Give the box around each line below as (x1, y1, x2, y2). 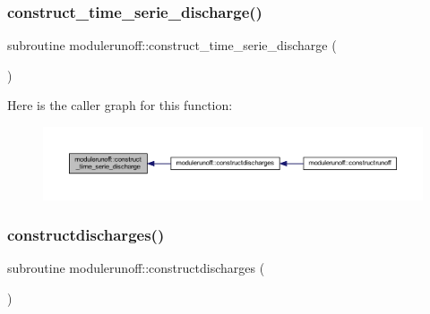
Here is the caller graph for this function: (7, 96, 233, 115)
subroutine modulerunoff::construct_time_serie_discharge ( (7, 36, 337, 55)
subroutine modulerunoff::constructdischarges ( (7, 259, 265, 277)
